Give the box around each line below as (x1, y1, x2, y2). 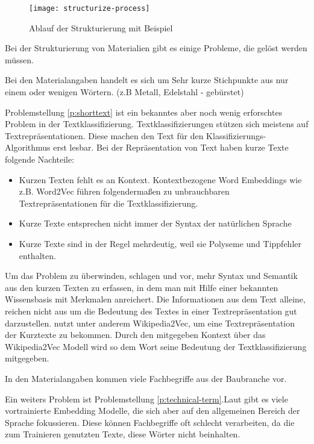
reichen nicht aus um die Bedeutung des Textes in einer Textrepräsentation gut (5, 304, 297, 317)
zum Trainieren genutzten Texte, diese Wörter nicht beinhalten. (5, 428, 240, 440)
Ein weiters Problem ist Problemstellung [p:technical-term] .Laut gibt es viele (5, 392, 288, 405)
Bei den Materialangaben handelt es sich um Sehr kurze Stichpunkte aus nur (5, 73, 289, 86)
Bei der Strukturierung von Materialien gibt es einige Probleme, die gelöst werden (5, 42, 307, 54)
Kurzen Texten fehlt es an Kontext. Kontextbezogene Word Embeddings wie (19, 173, 302, 186)
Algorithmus (5, 141, 51, 154)
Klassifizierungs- (206, 129, 266, 142)
